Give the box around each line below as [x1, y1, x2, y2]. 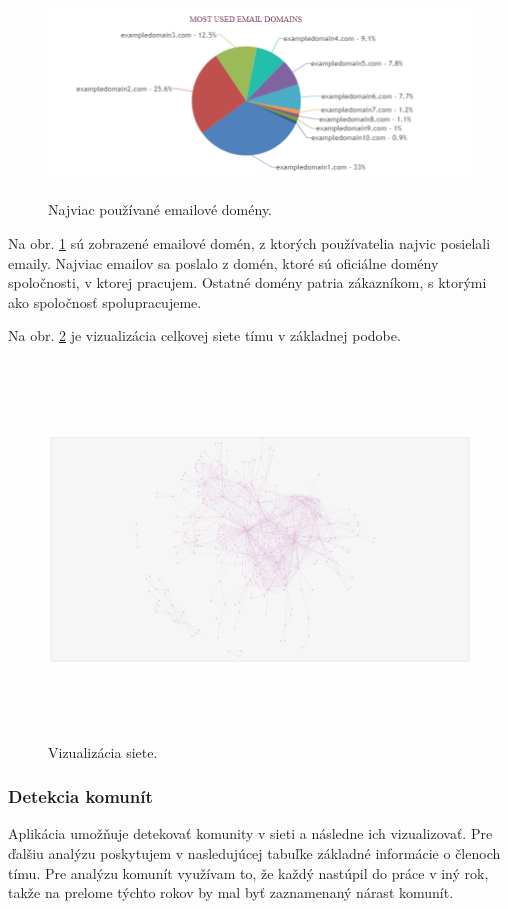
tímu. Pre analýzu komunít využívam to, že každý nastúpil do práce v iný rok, [8, 862, 489, 883]
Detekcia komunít [8, 784, 153, 809]
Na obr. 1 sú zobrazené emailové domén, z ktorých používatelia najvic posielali [8, 233, 491, 254]
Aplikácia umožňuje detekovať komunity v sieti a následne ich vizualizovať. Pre [8, 823, 493, 844]
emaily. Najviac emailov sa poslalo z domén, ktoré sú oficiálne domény [8, 252, 439, 273]
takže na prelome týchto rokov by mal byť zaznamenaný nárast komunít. [8, 882, 454, 903]
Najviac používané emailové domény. [48, 199, 272, 220]
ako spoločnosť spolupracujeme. [8, 291, 202, 312]
